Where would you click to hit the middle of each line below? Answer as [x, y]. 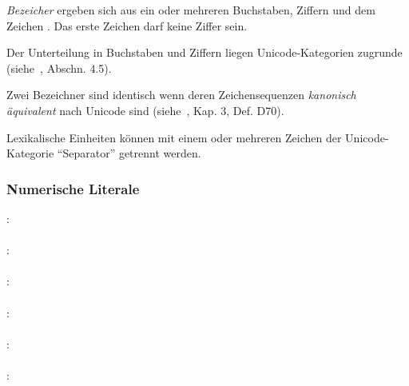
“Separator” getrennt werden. [129, 153]
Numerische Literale [73, 188]
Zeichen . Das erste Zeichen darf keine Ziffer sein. [127, 25]
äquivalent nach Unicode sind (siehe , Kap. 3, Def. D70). [145, 110]
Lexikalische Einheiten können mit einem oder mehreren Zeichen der [174, 137]
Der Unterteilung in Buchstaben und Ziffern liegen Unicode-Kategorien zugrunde [204, 52]
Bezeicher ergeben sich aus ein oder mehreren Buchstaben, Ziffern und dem [191, 10]
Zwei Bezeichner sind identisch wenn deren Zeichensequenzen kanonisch [181, 95]
